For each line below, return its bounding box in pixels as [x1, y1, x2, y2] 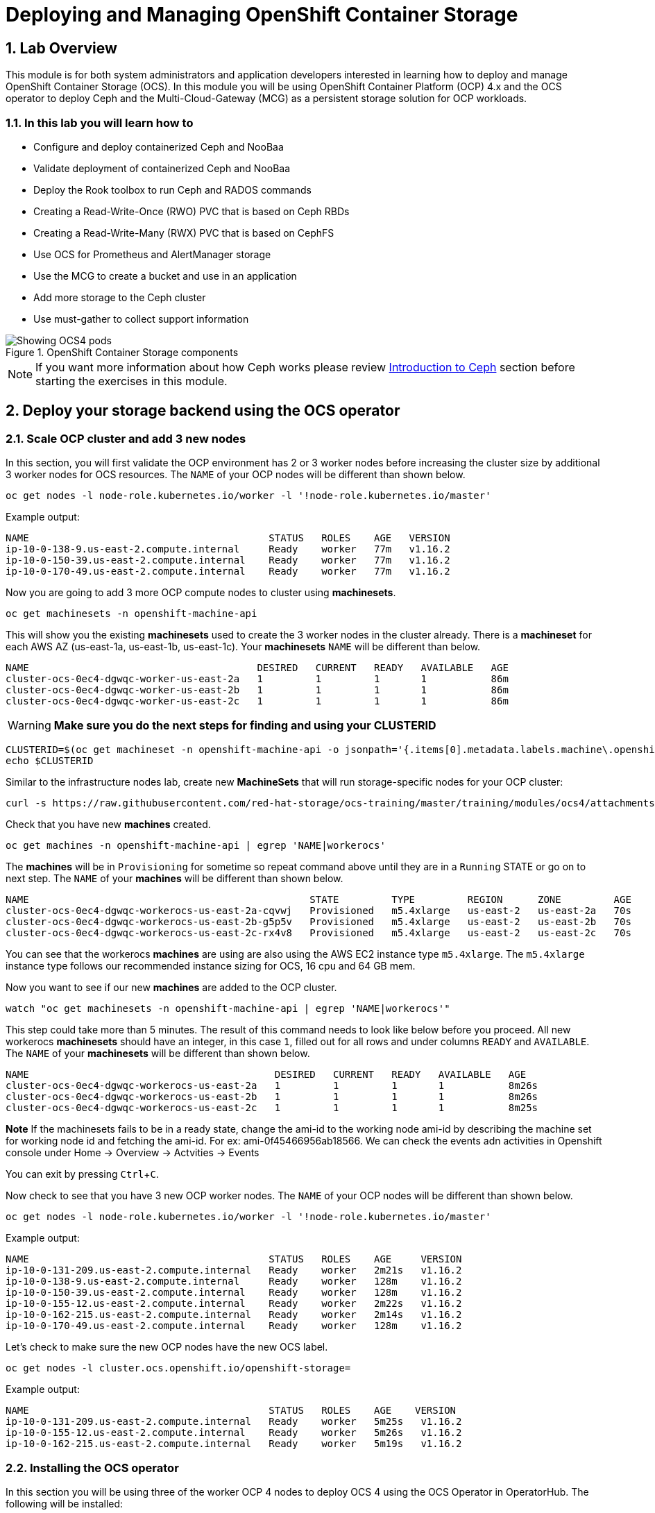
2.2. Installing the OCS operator [6, 1460, 179, 1475]
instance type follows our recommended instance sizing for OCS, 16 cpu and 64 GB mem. [6, 960, 416, 972]
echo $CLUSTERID [6, 755, 94, 767]
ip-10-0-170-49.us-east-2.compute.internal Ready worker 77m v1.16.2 [6, 566, 450, 577]
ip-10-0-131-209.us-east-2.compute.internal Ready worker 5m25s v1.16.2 [6, 1416, 462, 1428]
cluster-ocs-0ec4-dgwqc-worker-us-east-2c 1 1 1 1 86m [6, 695, 509, 707]
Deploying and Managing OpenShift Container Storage [6, 3, 518, 26]
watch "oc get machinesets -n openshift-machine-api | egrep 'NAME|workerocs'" [6, 1003, 450, 1015]
